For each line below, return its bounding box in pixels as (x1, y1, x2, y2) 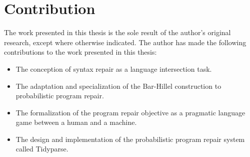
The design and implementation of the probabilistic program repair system (15, 133, 245, 144)
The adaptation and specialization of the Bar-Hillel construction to (15, 80, 221, 91)
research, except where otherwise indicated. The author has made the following (4, 37, 246, 47)
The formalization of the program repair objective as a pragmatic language (15, 107, 245, 117)
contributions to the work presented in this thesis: (4, 47, 157, 57)
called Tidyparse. (15, 143, 68, 154)
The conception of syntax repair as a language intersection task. (15, 63, 212, 74)
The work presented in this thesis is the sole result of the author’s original (4, 27, 231, 38)
